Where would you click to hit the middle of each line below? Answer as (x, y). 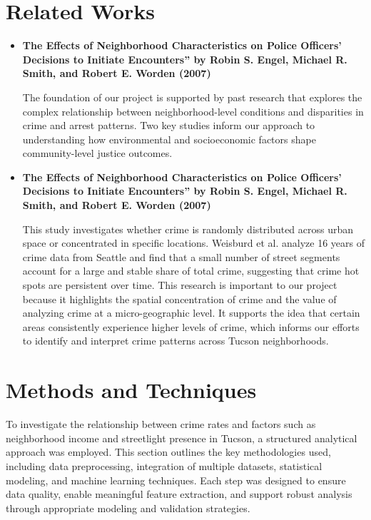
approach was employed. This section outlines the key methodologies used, (168, 452)
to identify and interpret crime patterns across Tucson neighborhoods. (176, 341)
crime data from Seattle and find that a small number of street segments (181, 256)
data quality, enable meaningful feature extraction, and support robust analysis (179, 494)
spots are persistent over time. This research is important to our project (180, 285)
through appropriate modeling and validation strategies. (128, 508)
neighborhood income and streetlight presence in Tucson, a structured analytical (182, 438)
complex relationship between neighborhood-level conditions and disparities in (193, 111)
